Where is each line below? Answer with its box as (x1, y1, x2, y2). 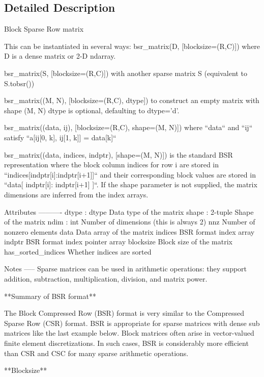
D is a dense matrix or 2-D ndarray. (4, 51, 116, 61)
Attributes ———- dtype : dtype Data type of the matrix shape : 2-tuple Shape (4, 206, 254, 217)
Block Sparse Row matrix (4, 23, 84, 34)
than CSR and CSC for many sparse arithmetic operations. (4, 347, 189, 358)
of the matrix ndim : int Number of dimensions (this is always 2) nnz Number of (4, 216, 255, 227)
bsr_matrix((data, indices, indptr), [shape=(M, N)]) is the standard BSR (4, 149, 233, 160)
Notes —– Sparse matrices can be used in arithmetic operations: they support (4, 263, 247, 274)
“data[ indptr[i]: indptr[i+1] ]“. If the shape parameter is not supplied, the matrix (4, 179, 257, 190)
